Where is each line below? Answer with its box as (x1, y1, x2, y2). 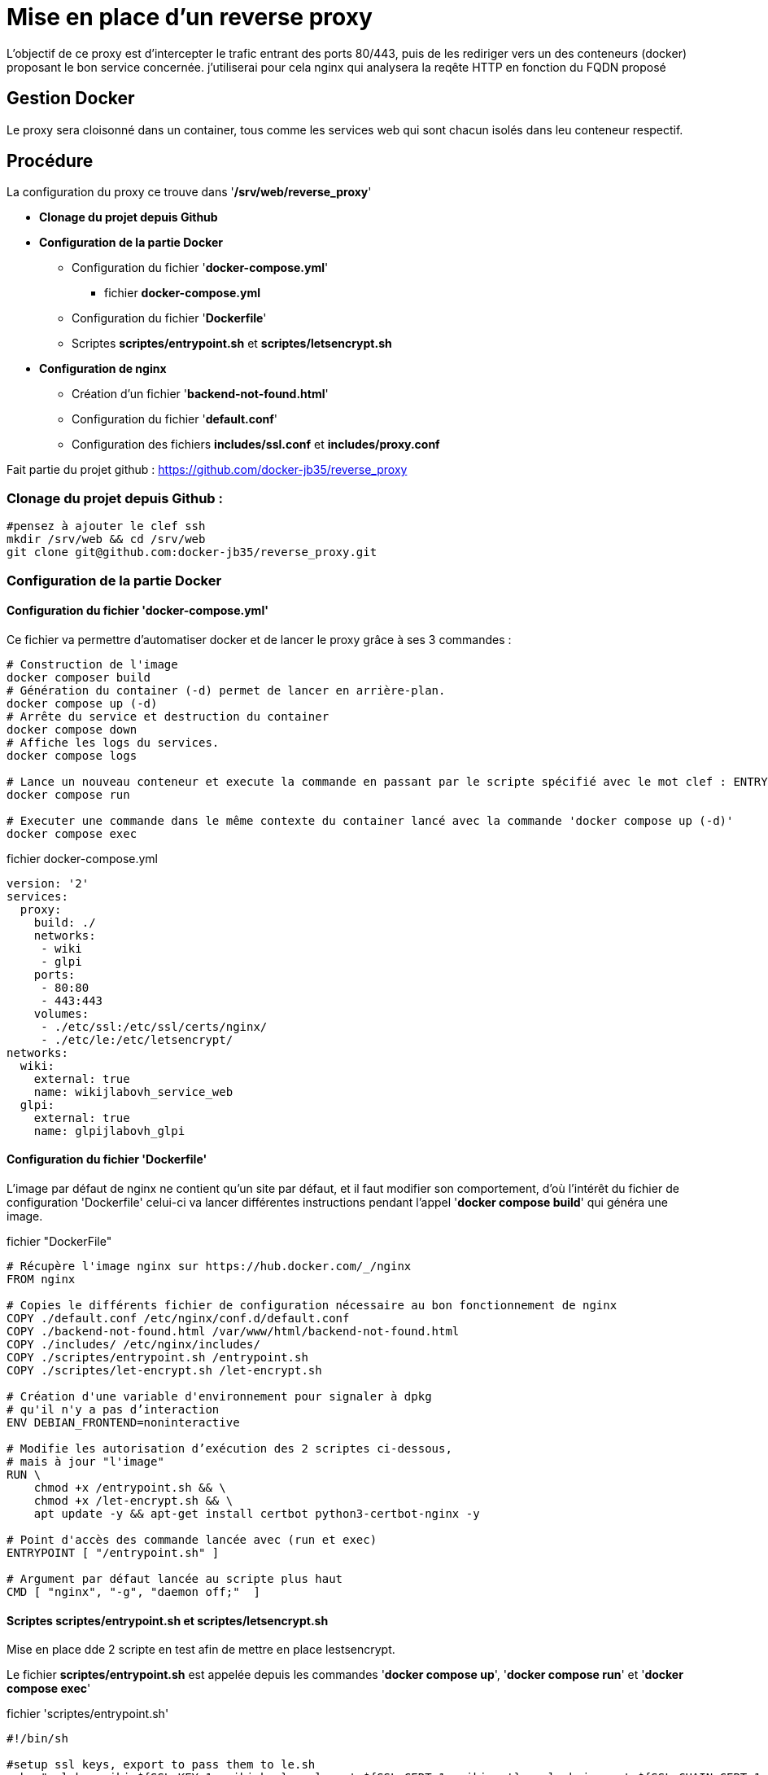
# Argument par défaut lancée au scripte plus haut (7, 1572, 343, 1585)
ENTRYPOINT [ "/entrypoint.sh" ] (7, 1546, 220, 1559)
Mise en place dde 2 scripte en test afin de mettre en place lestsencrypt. (7, 1642, 395, 1657)
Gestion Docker (7, 88, 135, 109)
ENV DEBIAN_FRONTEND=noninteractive (7, 1416, 240, 1429)
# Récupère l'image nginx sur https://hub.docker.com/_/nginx (7, 1260, 412, 1273)
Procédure (7, 151, 94, 172)
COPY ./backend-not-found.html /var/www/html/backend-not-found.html (7, 1325, 460, 1338)
